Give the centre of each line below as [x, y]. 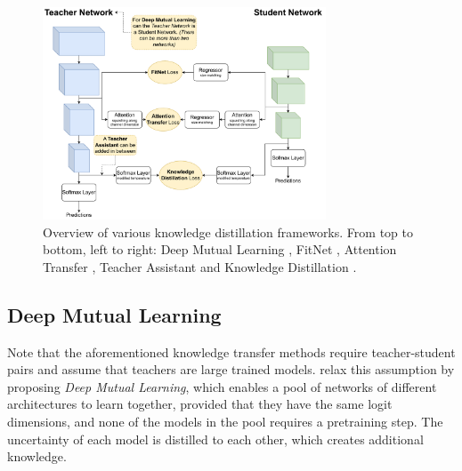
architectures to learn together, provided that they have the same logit [200, 404]
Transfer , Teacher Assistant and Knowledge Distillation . [200, 266]
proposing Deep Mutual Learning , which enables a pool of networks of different [222, 386]
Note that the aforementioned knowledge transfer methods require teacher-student [231, 351]
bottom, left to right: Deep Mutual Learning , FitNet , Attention [220, 249]
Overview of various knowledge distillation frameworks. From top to [228, 232]
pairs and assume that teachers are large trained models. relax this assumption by [231, 369]
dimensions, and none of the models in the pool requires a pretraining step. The [225, 422]
